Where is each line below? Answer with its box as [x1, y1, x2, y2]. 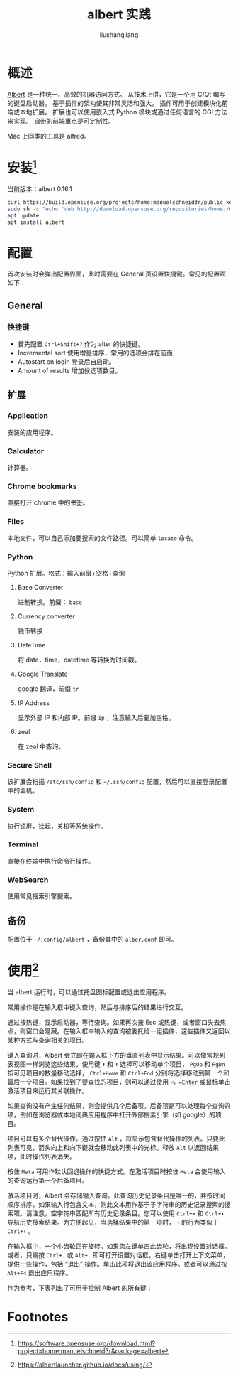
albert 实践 [87, 6, 151, 23]
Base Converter [17, 583, 64, 591]
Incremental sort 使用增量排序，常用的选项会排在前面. [17, 349, 175, 358]
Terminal [7, 839, 39, 849]
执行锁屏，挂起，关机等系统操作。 [7, 822, 107, 830]
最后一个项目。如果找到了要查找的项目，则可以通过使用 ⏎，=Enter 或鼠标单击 [7, 1077, 231, 1086]
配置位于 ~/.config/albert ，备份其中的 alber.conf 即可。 [7, 935, 178, 943]
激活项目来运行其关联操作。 [7, 1087, 89, 1095]
